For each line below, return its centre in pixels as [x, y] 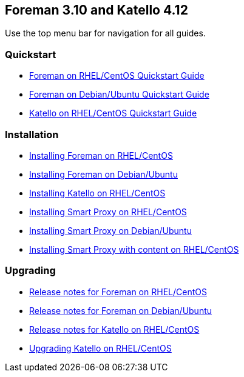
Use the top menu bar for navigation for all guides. [105, 33]
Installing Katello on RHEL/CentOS [97, 193]
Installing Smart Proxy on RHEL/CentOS [108, 212]
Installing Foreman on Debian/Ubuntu [103, 174]
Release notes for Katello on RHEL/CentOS [114, 329]
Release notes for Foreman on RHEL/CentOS [118, 292]
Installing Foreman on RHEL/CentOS [101, 155]
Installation [32, 134]
